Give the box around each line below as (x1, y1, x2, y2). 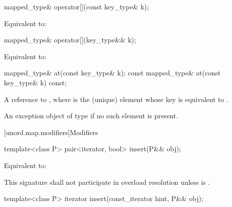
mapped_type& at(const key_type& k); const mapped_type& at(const (4, 68, 221, 78)
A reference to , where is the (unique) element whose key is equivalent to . (4, 94, 229, 104)
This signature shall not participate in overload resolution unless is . (4, 176, 210, 187)
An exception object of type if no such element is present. (4, 110, 178, 121)
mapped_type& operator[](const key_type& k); (4, 1, 149, 11)
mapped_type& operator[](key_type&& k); (4, 34, 136, 45)
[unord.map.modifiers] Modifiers (4, 127, 98, 137)
